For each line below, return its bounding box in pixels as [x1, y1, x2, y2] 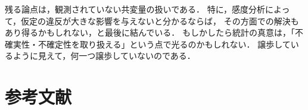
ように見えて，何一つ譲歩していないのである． [13, 49, 195, 62]
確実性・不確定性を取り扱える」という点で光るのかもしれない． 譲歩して [5, 37, 291, 50]
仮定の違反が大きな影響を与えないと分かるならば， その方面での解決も [21, 14, 299, 27]
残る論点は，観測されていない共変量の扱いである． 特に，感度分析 [5, 3, 265, 15]
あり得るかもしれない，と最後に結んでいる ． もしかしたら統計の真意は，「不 [5, 26, 303, 39]
